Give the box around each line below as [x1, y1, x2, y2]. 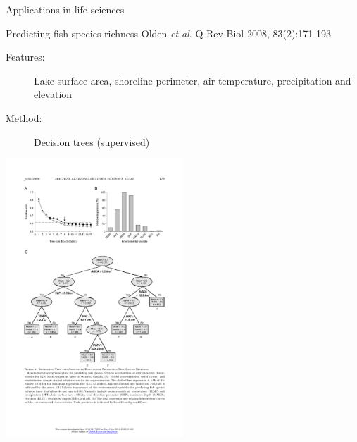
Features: [6, 49, 45, 64]
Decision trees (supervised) [34, 134, 150, 149]
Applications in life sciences [6, 2, 125, 16]
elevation [34, 87, 73, 102]
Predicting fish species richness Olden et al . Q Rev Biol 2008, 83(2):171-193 [6, 25, 331, 40]
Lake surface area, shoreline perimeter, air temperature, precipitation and [34, 73, 351, 87]
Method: [6, 110, 42, 125]
